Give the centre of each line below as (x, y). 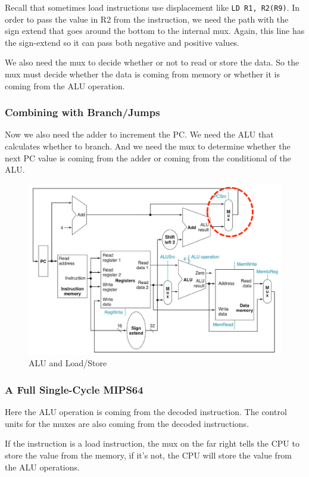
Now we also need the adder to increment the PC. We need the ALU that (139, 134)
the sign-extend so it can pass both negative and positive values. (122, 42)
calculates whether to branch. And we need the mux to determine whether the (148, 146)
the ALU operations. (42, 467)
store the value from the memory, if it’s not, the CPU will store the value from (149, 455)
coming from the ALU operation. (65, 85)
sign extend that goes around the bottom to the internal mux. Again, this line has (155, 31)
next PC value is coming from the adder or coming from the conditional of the (148, 158)
